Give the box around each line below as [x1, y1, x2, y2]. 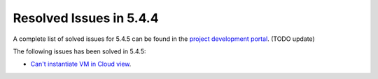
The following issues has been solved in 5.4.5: [13, 47, 146, 55]
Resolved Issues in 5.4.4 [13, 10, 159, 26]
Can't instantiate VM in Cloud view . [30, 60, 132, 69]
